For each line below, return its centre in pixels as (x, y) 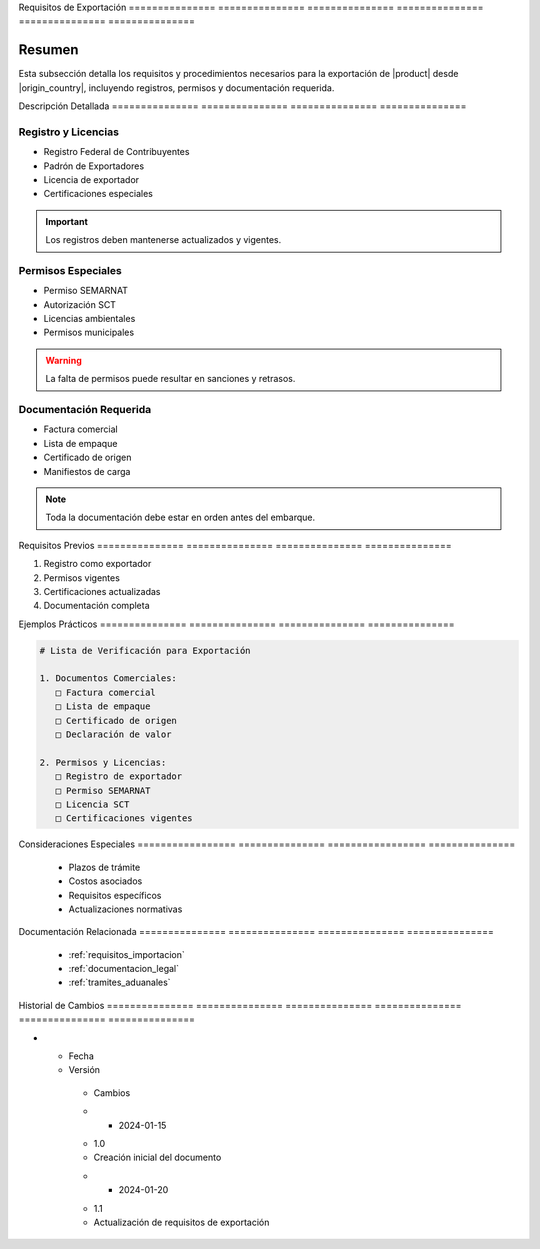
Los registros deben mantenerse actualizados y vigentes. (163, 240)
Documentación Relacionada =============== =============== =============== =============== (256, 932)
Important (67, 221)
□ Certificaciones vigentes (124, 818)
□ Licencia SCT (92, 804)
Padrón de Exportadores (94, 166)
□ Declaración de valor (113, 734)
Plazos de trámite (104, 867)
